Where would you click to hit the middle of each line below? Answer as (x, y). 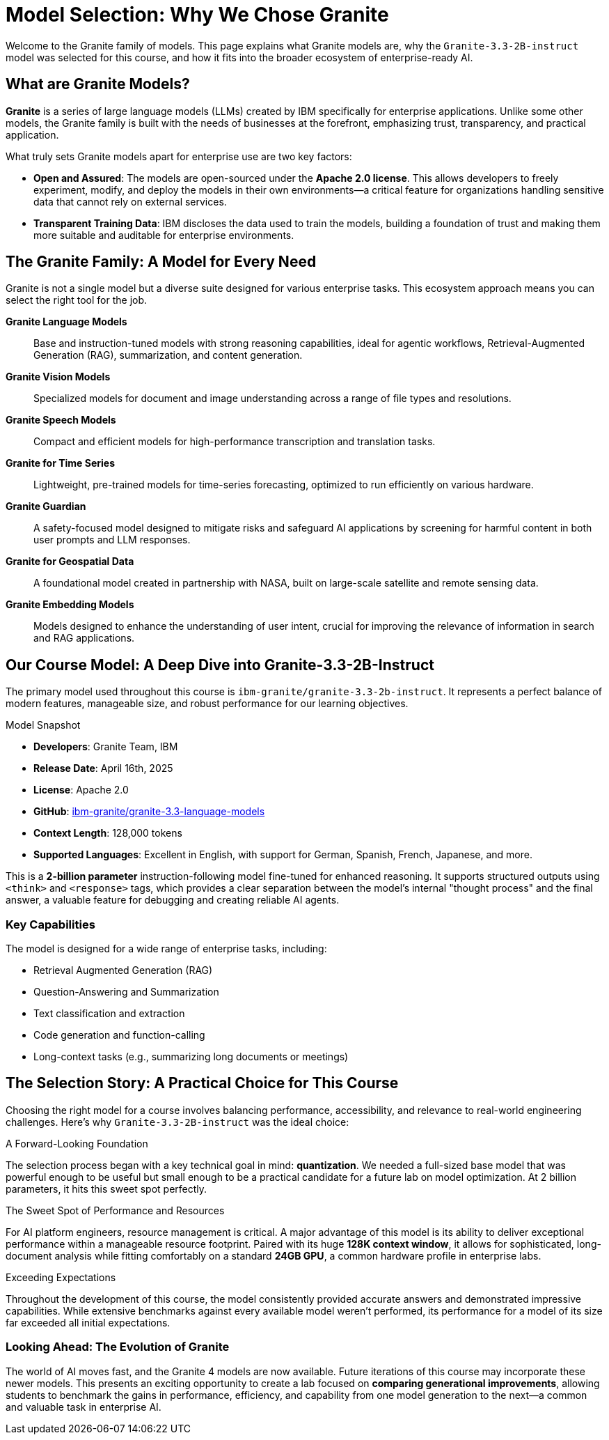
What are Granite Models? (98, 84)
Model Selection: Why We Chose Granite (197, 15)
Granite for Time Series (60, 463)
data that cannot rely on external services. (130, 201)
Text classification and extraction (109, 1014)
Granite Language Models (66, 322)
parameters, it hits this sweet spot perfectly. (106, 1189)
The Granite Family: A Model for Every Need (161, 262)
